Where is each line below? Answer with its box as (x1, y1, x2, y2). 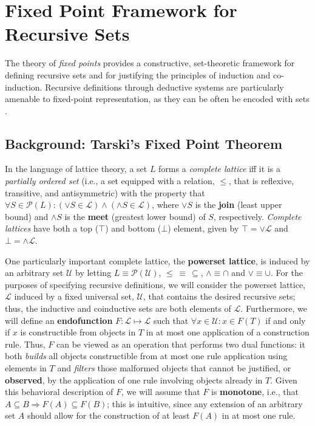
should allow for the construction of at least (27, 409, 190, 422)
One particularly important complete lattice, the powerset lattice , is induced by (5, 254, 310, 267)
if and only (265, 314, 306, 326)
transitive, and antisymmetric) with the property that (5, 186, 205, 199)
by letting (75, 266, 112, 279)
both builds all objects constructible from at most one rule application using (5, 349, 288, 362)
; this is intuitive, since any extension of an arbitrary (107, 397, 303, 410)
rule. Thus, (5, 337, 46, 350)
